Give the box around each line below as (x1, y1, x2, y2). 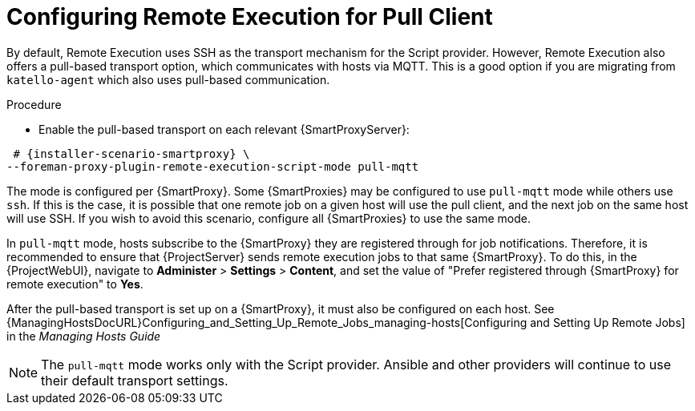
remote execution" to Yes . (6, 276, 143, 291)
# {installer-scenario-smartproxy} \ (13, 147, 250, 160)
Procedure (6, 97, 62, 111)
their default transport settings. (41, 372, 228, 389)
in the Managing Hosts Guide (6, 328, 161, 343)
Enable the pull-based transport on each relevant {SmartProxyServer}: (38, 122, 410, 136)
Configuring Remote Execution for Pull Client (6, 3, 493, 30)
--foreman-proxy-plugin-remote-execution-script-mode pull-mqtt (6, 159, 419, 173)
